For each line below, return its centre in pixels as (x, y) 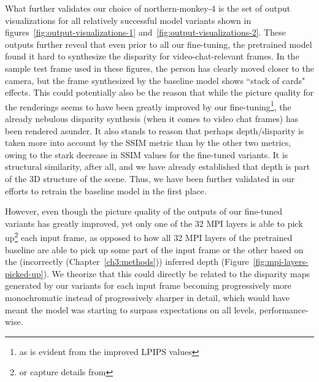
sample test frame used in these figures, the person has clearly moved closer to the (159, 68)
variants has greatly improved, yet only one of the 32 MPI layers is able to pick (154, 223)
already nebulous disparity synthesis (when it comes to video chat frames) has (152, 118)
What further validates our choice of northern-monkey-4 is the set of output (148, 8)
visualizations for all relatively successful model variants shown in (128, 20)
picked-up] (24, 273)
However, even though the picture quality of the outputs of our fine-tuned (144, 211)
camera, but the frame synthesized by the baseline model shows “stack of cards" (155, 80)
